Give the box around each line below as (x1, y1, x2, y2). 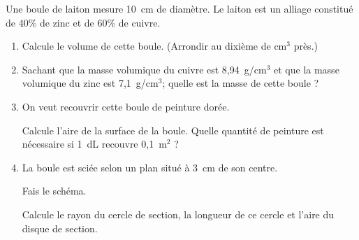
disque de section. (22, 220, 98, 235)
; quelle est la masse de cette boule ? (162, 76, 319, 90)
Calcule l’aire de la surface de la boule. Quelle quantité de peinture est (22, 122, 324, 137)
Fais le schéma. (22, 183, 87, 198)
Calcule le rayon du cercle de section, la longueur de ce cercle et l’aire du (22, 206, 335, 221)
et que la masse (274, 62, 339, 76)
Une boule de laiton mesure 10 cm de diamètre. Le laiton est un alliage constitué (6, 1, 353, 15)
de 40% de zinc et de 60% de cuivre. (6, 15, 161, 29)
